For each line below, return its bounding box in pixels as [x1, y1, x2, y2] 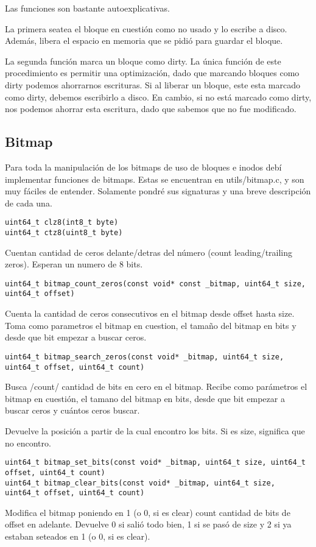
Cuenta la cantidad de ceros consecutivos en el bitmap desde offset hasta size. [5, 307, 295, 320]
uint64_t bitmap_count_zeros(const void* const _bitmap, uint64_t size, [5, 279, 306, 288]
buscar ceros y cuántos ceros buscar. [5, 404, 140, 417]
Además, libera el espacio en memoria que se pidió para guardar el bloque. [5, 34, 283, 47]
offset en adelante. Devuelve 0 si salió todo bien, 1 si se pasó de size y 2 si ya [5, 518, 292, 531]
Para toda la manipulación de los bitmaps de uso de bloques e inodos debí [5, 160, 282, 173]
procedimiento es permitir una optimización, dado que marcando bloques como [5, 66, 300, 79]
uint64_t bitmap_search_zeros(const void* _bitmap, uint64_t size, [5, 352, 284, 361]
